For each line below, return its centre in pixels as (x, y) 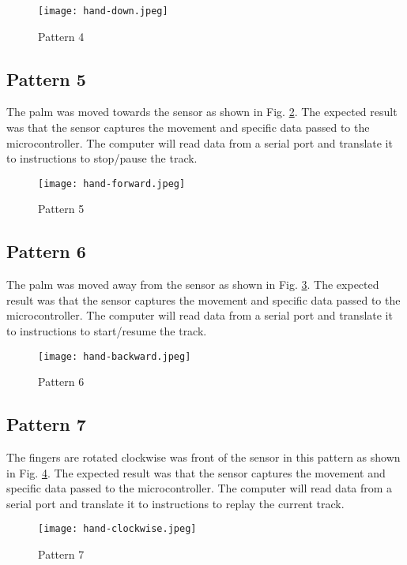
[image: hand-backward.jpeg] (115, 356)
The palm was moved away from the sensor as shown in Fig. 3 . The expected (193, 284)
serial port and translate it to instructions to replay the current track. (175, 503)
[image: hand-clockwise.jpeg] (117, 529)
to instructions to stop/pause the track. (102, 158)
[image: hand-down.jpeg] (103, 11)
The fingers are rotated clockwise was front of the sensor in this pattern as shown (203, 457)
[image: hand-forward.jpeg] (112, 183)
